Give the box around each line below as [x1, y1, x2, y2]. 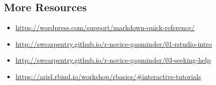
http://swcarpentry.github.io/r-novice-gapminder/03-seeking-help [15, 55, 211, 65]
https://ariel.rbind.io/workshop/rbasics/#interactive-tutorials [15, 71, 201, 81]
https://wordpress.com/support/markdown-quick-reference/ [15, 22, 195, 33]
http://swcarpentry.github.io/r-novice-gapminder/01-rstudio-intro [15, 38, 212, 49]
